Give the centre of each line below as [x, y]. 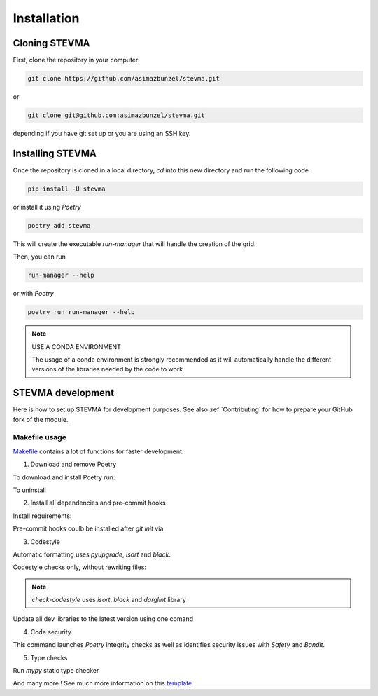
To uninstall [30, 490]
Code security [51, 632]
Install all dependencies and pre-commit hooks [98, 503]
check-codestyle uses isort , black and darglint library [109, 600]
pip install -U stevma [66, 189]
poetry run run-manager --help [82, 312]
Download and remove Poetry [73, 464]
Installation [46, 18]
